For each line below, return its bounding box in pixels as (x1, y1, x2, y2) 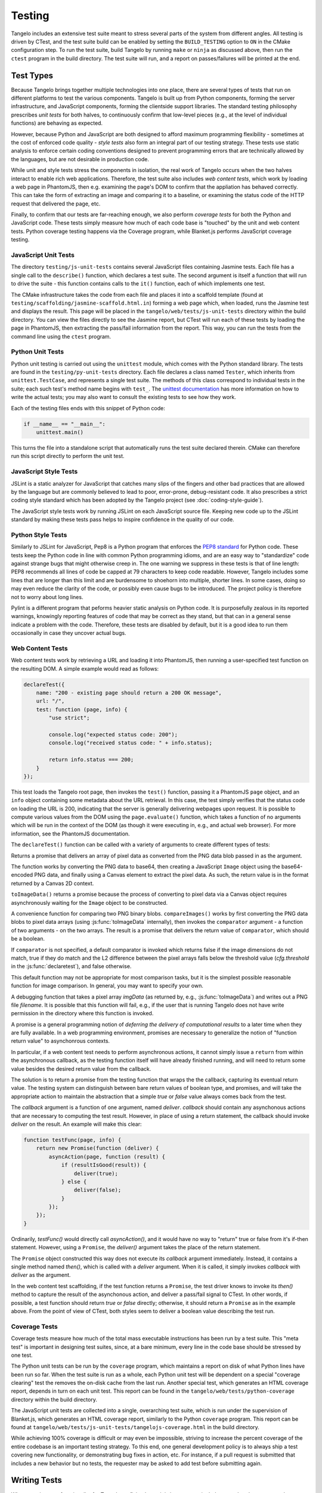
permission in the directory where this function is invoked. (11, 1010, 154, 1017)
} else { (61, 1178, 87, 1185)
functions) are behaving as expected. (11, 119, 103, 127)
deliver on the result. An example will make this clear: (11, 1120, 143, 1128)
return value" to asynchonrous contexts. (11, 1037, 110, 1045)
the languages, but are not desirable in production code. (11, 155, 149, 162)
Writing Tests (11, 1475, 63, 1485)
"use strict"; (48, 714, 90, 721)
